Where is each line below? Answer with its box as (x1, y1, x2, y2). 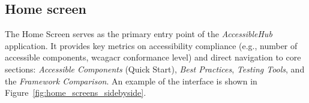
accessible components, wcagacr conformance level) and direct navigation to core (5, 51, 301, 63)
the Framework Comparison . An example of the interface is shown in (5, 74, 257, 87)
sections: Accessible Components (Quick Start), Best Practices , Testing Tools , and (5, 62, 305, 75)
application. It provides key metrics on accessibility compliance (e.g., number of (5, 39, 298, 51)
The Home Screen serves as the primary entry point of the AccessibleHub (5, 28, 272, 40)
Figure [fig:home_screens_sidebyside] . (5, 86, 146, 99)
